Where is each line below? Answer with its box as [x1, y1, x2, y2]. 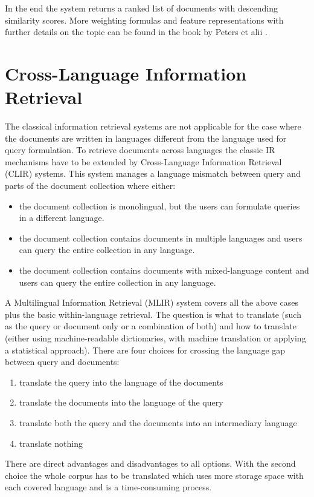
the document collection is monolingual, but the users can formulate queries [19, 199, 300, 212]
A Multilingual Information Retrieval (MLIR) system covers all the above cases [5, 296, 298, 309]
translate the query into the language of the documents [19, 375, 223, 388]
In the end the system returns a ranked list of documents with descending [5, 2, 278, 14]
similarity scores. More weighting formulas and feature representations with [5, 13, 284, 26]
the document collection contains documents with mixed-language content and [19, 264, 309, 277]
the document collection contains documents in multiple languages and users [19, 231, 303, 244]
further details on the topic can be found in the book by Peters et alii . [5, 25, 268, 38]
